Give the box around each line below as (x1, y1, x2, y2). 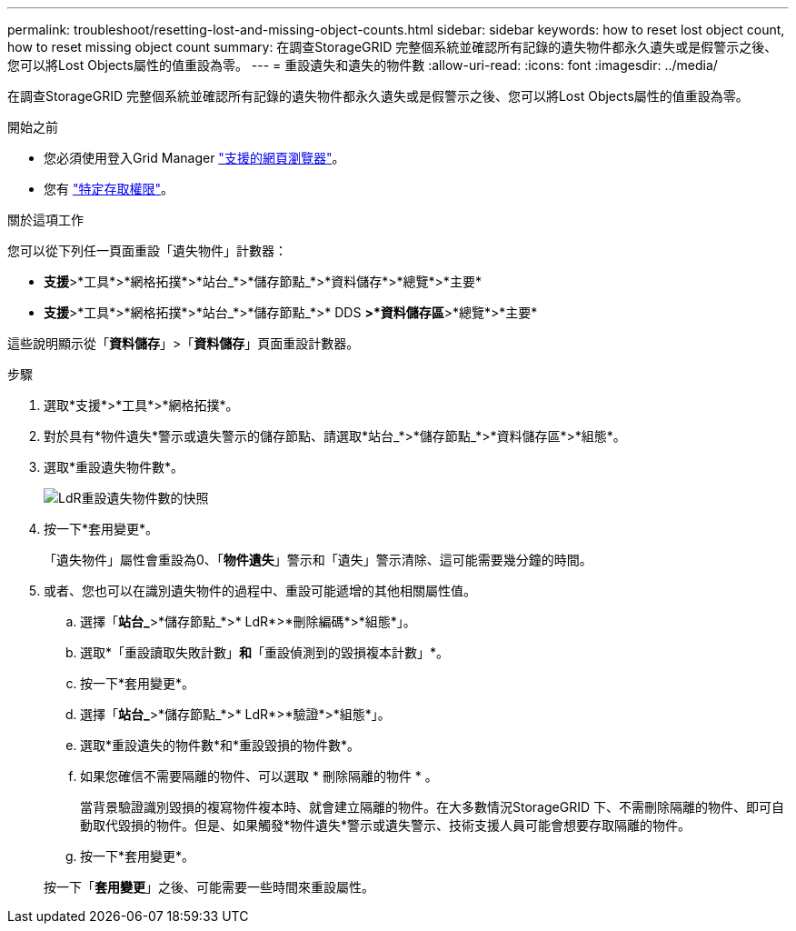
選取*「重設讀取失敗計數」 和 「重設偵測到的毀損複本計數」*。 (80, 645, 450, 660)
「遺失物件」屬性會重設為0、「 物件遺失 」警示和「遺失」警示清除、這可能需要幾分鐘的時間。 (44, 552, 592, 567)
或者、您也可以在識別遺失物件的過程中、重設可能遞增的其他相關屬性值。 (44, 583, 476, 598)
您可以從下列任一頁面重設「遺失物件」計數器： (7, 243, 287, 258)
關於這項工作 (7, 212, 84, 227)
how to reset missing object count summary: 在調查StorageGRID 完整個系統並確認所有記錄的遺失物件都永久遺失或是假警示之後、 (7, 39, 778, 55)
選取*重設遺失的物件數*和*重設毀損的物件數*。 (80, 737, 361, 753)
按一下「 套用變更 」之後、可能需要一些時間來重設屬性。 (44, 879, 374, 895)
